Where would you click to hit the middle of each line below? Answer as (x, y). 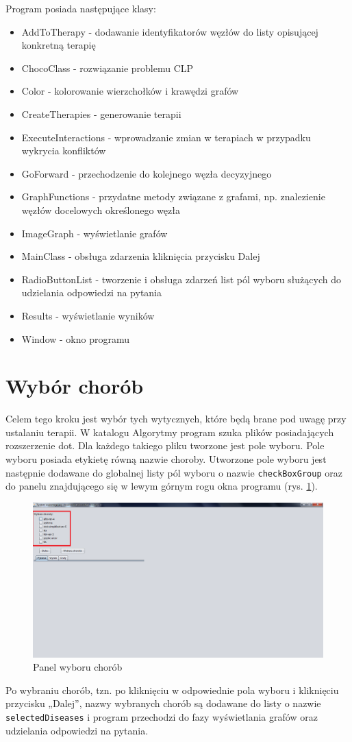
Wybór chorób (75, 386)
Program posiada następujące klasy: (81, 8)
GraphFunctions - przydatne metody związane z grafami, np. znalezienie (173, 196)
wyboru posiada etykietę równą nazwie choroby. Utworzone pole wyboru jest (166, 459)
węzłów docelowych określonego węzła (101, 210)
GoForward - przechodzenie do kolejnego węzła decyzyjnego (147, 173)
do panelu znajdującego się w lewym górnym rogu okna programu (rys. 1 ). (162, 486)
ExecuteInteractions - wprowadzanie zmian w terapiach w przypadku (166, 137)
